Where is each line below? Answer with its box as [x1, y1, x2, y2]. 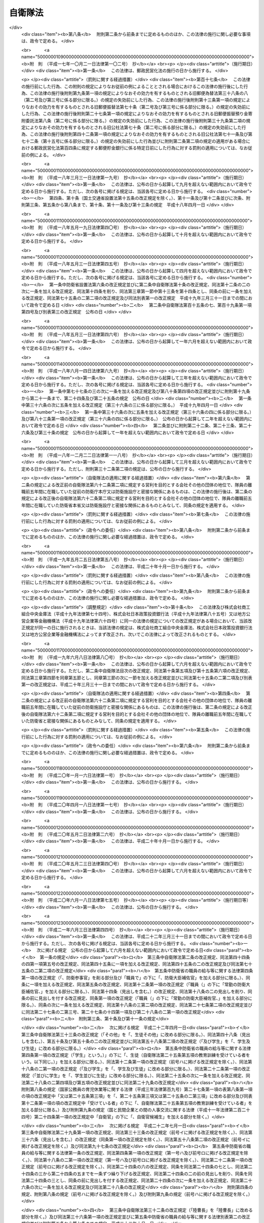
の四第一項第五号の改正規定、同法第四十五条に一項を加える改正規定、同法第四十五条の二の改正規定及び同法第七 [21, 961, 248, 967]
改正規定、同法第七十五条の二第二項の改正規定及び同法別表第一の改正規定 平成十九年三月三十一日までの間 [25, 295, 244, 301]
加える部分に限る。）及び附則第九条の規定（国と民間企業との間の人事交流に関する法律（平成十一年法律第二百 [21, 1107, 242, 1113]
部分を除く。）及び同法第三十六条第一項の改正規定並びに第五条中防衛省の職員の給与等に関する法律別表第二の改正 [21, 1214, 250, 1220]
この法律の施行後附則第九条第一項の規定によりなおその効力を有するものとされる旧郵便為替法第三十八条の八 [29, 91, 248, 96]
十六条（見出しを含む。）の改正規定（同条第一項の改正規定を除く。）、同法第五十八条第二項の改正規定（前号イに [25, 1136, 250, 1142]
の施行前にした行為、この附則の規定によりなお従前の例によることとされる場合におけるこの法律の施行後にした [21, 83, 244, 89]
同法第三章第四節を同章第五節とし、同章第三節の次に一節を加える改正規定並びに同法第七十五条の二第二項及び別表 [21, 675, 253, 680]
